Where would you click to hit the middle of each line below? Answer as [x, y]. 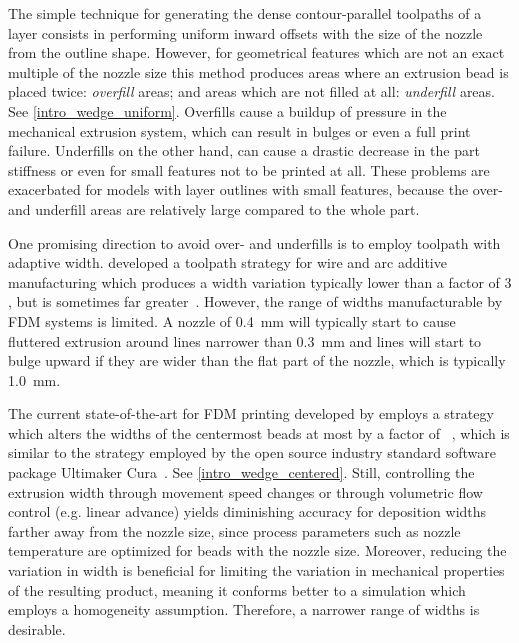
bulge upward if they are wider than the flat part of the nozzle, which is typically [257, 360]
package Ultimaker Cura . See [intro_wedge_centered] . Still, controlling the [241, 472]
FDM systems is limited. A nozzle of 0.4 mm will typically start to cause [232, 320]
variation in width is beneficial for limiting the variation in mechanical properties [256, 570]
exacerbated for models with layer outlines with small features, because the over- [255, 189]
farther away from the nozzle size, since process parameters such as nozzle [234, 530]
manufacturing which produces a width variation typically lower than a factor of [254, 281]
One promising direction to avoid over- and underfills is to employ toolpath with [254, 242]
